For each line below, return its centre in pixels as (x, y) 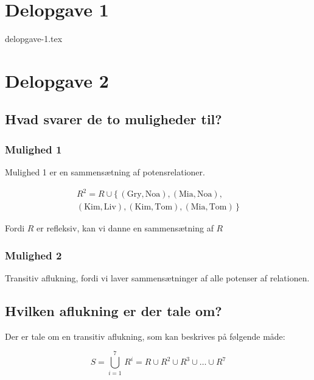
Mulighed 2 (33, 255)
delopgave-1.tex (34, 39)
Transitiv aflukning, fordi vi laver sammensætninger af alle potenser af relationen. (157, 278)
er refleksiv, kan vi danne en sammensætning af (125, 228)
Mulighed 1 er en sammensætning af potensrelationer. (105, 172)
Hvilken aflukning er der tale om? (113, 311)
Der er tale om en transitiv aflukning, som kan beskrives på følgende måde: (145, 336)
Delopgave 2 (57, 80)
